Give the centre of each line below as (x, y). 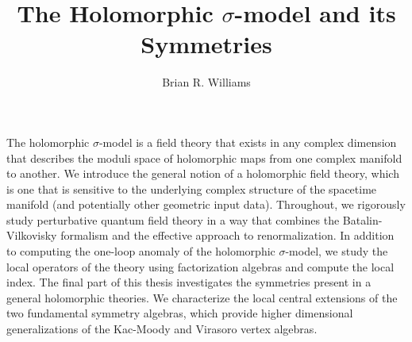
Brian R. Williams (206, 82)
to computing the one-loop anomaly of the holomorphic (141, 251)
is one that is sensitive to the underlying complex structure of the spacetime (192, 188)
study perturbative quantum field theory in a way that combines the (173, 219)
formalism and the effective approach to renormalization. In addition (227, 235)
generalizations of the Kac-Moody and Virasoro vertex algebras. (162, 329)
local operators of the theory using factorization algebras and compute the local (200, 266)
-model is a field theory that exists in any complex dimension (248, 142)
